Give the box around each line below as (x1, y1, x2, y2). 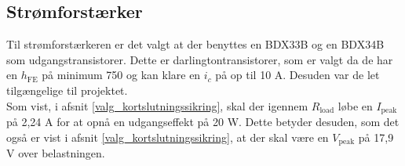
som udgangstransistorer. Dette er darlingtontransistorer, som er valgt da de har (6, 51, 393, 67)
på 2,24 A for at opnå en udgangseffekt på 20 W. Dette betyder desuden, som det (6, 114, 400, 130)
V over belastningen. (6, 145, 105, 161)
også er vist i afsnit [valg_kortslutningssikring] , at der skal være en (6, 128, 329, 145)
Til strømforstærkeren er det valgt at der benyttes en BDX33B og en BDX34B (6, 36, 385, 52)
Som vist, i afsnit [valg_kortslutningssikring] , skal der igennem (6, 97, 308, 114)
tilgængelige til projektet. (6, 81, 128, 98)
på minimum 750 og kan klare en (42, 67, 201, 83)
